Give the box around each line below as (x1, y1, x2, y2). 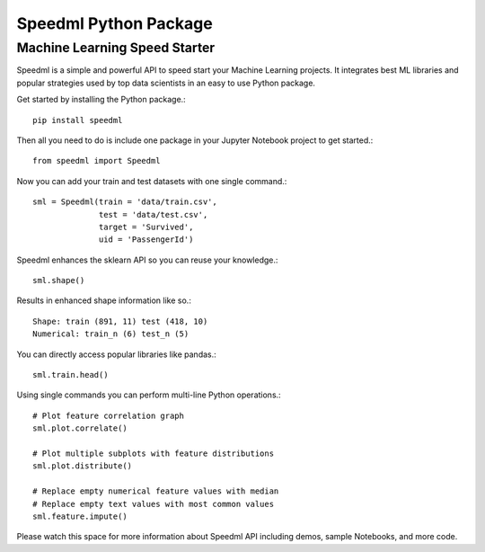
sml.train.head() (32, 369, 109, 380)
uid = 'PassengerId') (99, 235, 194, 245)
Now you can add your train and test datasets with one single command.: (16, 175, 287, 186)
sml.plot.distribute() (32, 461, 133, 471)
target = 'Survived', (99, 221, 194, 232)
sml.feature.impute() (32, 511, 128, 521)
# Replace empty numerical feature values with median (32, 486, 279, 496)
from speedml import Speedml (32, 156, 161, 166)
